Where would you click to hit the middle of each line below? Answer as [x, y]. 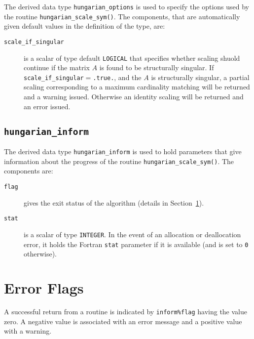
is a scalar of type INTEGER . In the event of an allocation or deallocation [132, 234]
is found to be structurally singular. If [157, 67]
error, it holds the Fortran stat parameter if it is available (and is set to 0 [136, 244]
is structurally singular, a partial [200, 77]
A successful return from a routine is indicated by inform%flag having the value [126, 311]
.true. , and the [117, 77]
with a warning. [28, 331]
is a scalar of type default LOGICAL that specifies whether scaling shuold [132, 58]
